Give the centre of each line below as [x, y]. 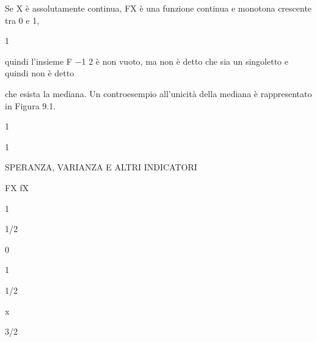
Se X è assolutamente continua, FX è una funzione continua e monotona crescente [158, 8]
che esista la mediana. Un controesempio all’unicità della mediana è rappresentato [158, 93]
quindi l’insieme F [38, 61]
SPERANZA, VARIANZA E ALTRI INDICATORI [101, 167]
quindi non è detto [40, 73]
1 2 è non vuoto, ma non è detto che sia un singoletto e [185, 61]
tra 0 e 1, [22, 20]
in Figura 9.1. [31, 105]
